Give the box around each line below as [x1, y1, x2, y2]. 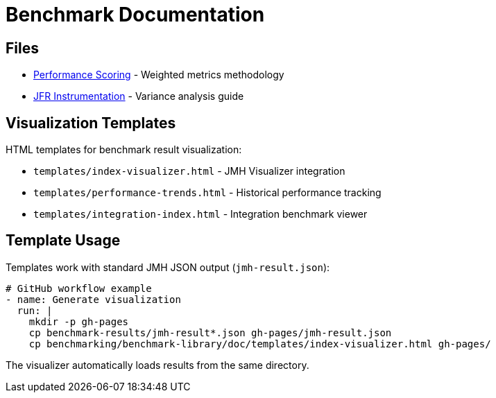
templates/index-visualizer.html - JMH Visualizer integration [33, 165, 345, 178]
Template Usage [6, 232, 121, 250]
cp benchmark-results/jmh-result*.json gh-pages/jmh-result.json [28, 327, 392, 338]
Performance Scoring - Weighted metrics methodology [33, 69, 284, 81]
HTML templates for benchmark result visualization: [6, 144, 242, 156]
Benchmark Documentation [6, 3, 265, 26]
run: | [17, 304, 53, 316]
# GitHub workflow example [6, 282, 152, 294]
